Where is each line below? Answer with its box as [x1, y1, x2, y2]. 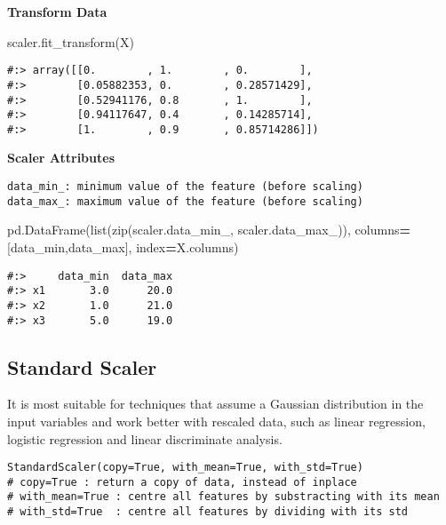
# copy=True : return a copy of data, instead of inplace [7, 475, 357, 489]
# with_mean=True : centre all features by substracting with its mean [7, 490, 440, 504]
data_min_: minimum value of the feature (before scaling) [7, 180, 363, 194]
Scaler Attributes [7, 148, 115, 167]
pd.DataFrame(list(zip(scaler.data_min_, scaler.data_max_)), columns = [7, 220, 410, 239]
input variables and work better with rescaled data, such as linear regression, [7, 411, 426, 430]
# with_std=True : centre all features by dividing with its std [7, 505, 409, 519]
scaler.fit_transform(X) [7, 32, 135, 51]
